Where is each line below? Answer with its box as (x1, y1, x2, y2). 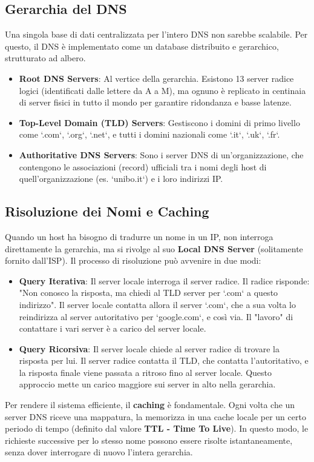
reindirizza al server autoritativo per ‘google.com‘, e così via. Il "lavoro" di (19, 310, 293, 323)
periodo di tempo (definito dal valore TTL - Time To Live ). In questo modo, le (5, 422, 309, 435)
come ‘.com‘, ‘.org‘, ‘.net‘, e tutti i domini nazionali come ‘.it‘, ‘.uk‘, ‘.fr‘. (19, 128, 280, 141)
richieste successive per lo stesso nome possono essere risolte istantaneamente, (5, 434, 293, 446)
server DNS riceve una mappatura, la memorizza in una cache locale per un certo (5, 410, 306, 423)
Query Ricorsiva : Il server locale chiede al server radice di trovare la (19, 342, 280, 355)
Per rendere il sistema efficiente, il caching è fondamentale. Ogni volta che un (5, 398, 295, 411)
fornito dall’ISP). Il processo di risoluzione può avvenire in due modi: (5, 254, 261, 267)
